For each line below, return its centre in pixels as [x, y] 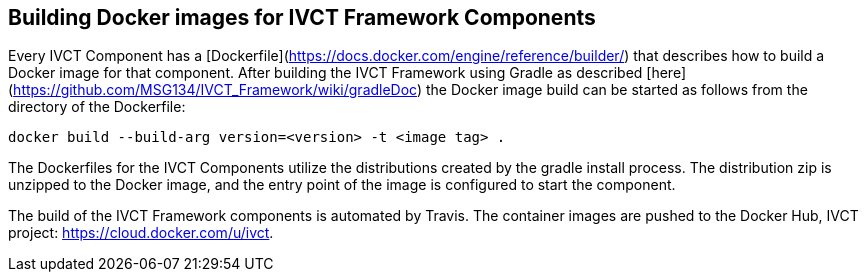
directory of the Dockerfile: [97, 107]
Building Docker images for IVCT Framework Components [302, 17]
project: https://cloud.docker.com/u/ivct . [141, 233]
